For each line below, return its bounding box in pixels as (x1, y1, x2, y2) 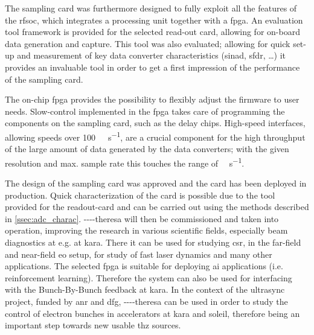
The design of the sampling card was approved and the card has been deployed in (5, 177, 307, 190)
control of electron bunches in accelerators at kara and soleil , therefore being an (5, 307, 300, 319)
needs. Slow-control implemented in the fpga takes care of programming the (5, 104, 285, 117)
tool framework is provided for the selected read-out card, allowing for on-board (5, 25, 300, 38)
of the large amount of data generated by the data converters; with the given (5, 142, 289, 155)
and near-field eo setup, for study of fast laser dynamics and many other (5, 247, 272, 260)
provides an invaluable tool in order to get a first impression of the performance (5, 60, 300, 73)
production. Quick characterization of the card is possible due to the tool (5, 188, 275, 201)
